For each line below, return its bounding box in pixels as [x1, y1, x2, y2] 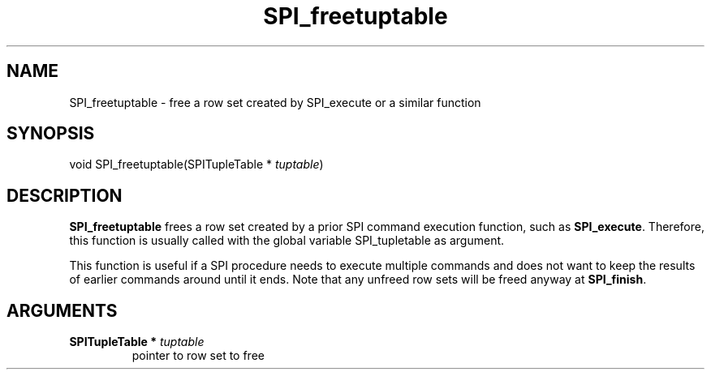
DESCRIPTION [6, 185, 123, 206]
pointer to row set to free [131, 348, 265, 363]
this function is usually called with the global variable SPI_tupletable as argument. [69, 233, 505, 248]
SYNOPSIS [6, 123, 95, 144]
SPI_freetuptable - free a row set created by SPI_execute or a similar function [69, 95, 481, 109]
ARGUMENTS [6, 300, 118, 321]
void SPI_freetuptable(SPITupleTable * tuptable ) [69, 157, 324, 172]
